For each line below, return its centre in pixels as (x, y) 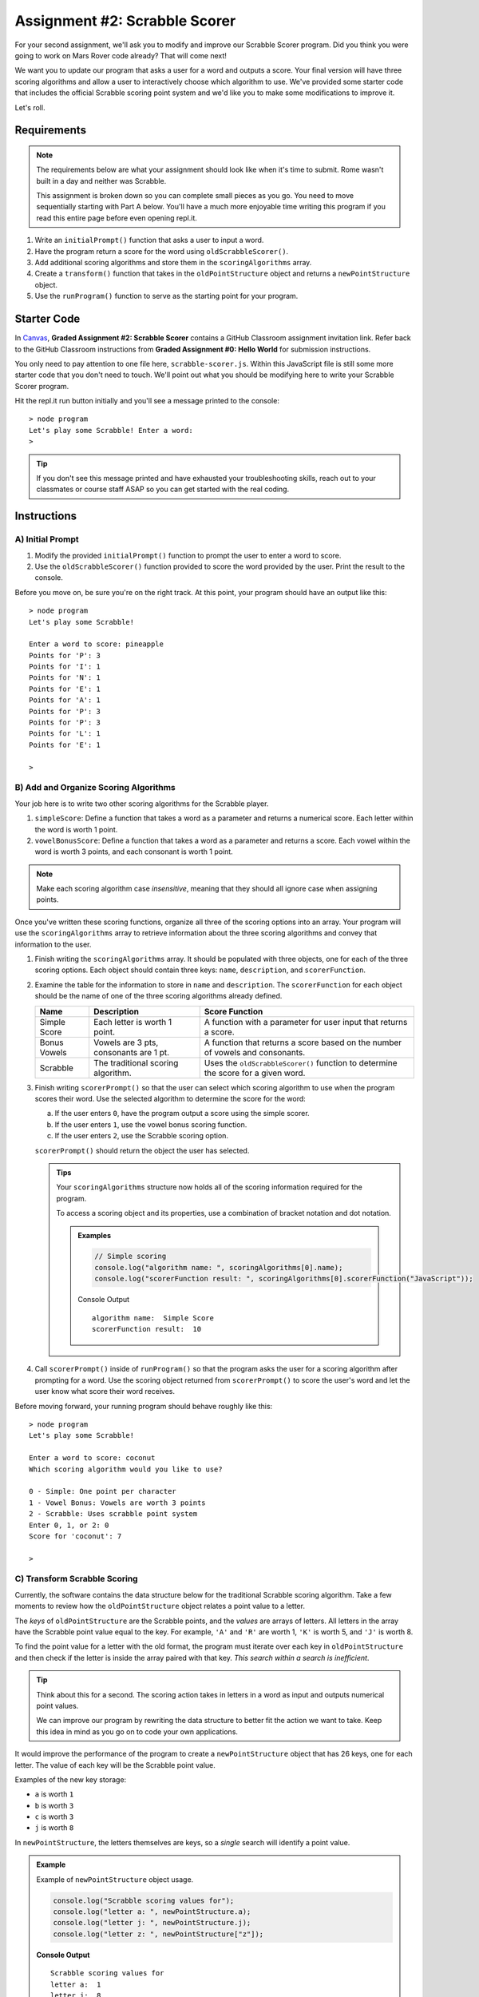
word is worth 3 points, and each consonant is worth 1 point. (134, 852)
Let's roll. (30, 107)
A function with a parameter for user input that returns (306, 1022)
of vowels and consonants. (255, 1052)
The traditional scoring (136, 1062)
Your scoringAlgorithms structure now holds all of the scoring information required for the (209, 1187)
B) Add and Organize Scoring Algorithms (95, 788)
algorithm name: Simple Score (153, 1318)
